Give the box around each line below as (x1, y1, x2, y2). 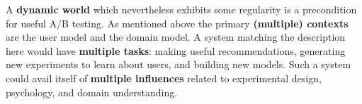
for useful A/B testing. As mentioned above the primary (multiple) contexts (6, 15, 349, 30)
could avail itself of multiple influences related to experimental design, (6, 70, 322, 85)
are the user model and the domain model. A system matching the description (6, 30, 346, 44)
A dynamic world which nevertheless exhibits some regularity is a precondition (6, 2, 357, 16)
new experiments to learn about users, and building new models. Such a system (6, 57, 351, 72)
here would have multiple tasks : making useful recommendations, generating (6, 43, 346, 58)
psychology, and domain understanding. (6, 84, 178, 99)
